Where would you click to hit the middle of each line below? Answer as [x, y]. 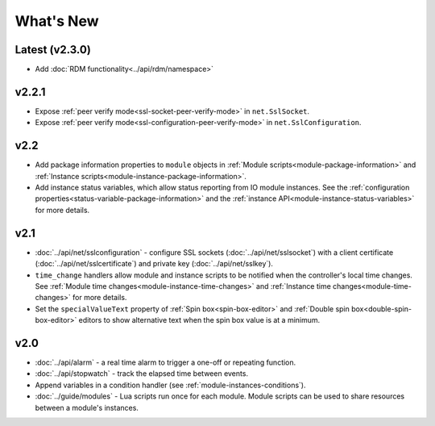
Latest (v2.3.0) [53, 50]
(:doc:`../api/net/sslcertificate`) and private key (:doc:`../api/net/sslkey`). [154, 264]
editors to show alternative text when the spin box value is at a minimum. [199, 320]
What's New [57, 21]
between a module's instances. [87, 407]
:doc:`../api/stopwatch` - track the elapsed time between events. [142, 374]
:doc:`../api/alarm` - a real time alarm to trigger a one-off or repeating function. [166, 362]
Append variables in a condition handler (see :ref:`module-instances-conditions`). [170, 385]
